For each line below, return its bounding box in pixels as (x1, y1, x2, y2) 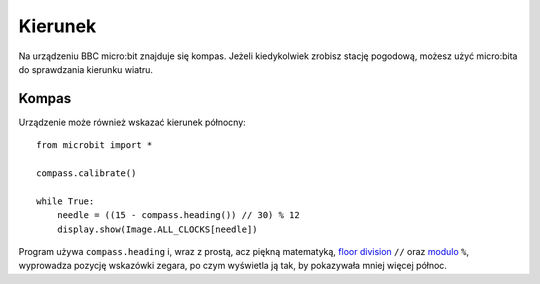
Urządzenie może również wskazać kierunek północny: (18, 116, 247, 128)
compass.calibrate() (36, 168, 137, 179)
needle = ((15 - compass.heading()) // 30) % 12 (56, 210, 300, 221)
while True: (36, 195, 95, 207)
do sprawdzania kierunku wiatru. (18, 63, 154, 75)
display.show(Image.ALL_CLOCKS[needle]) (56, 223, 259, 235)
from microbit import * (36, 140, 153, 151)
